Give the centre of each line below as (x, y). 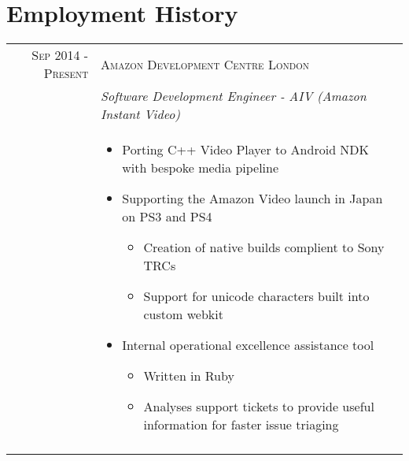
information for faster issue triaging (241, 425)
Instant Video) (140, 114)
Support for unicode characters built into (256, 296)
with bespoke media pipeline (201, 168)
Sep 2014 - (60, 55)
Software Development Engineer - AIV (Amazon (234, 96)
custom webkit (183, 314)
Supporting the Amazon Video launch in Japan (252, 199)
